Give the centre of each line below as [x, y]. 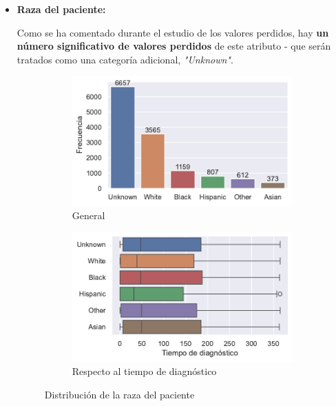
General [88, 215]
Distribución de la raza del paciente [119, 394]
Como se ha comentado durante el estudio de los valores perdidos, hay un [173, 32]
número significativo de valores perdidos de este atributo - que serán [174, 46]
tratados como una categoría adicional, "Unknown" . [125, 59]
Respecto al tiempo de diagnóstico [144, 371]
